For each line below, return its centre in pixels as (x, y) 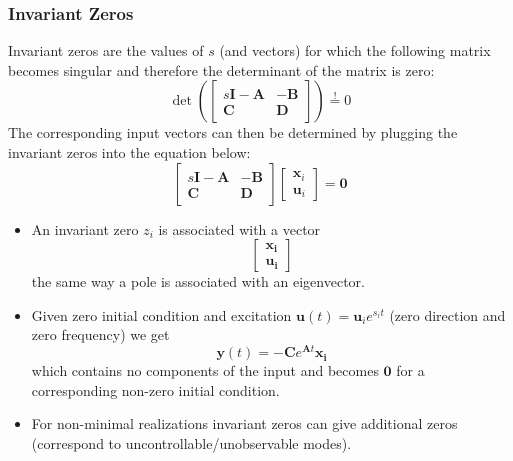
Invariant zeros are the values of (106, 50)
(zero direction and (447, 314)
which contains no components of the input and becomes (205, 370)
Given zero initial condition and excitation (161, 314)
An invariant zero (85, 228)
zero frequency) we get (100, 334)
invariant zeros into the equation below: (129, 152)
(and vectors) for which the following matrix (355, 50)
